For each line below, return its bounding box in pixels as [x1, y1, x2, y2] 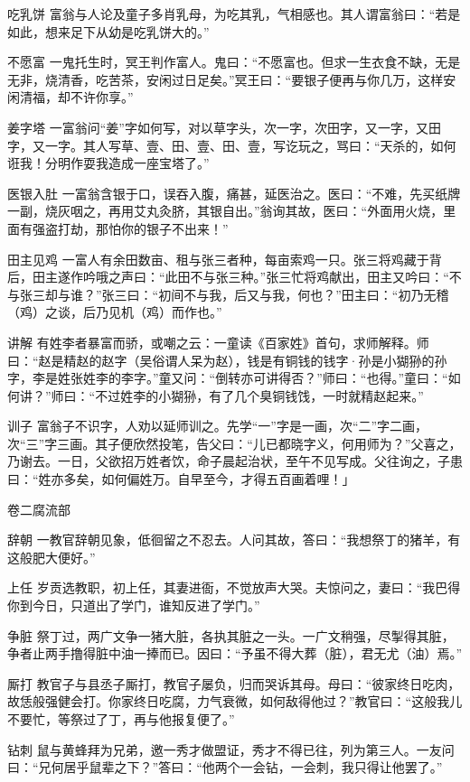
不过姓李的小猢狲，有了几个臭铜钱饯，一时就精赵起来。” [95, 386, 424, 405]
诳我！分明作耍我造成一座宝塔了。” [7, 154, 210, 172]
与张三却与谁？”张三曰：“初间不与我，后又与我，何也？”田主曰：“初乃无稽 [7, 284, 449, 303]
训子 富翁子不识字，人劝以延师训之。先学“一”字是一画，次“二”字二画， [7, 416, 428, 435]
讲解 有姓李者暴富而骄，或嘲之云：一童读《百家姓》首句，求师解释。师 [7, 332, 429, 351]
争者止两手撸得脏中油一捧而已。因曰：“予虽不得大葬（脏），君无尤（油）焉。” [7, 644, 463, 663]
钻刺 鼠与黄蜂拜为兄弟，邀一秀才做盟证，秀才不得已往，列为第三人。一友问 [7, 740, 455, 759]
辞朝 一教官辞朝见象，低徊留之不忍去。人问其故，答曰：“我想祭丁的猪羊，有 [7, 530, 461, 549]
